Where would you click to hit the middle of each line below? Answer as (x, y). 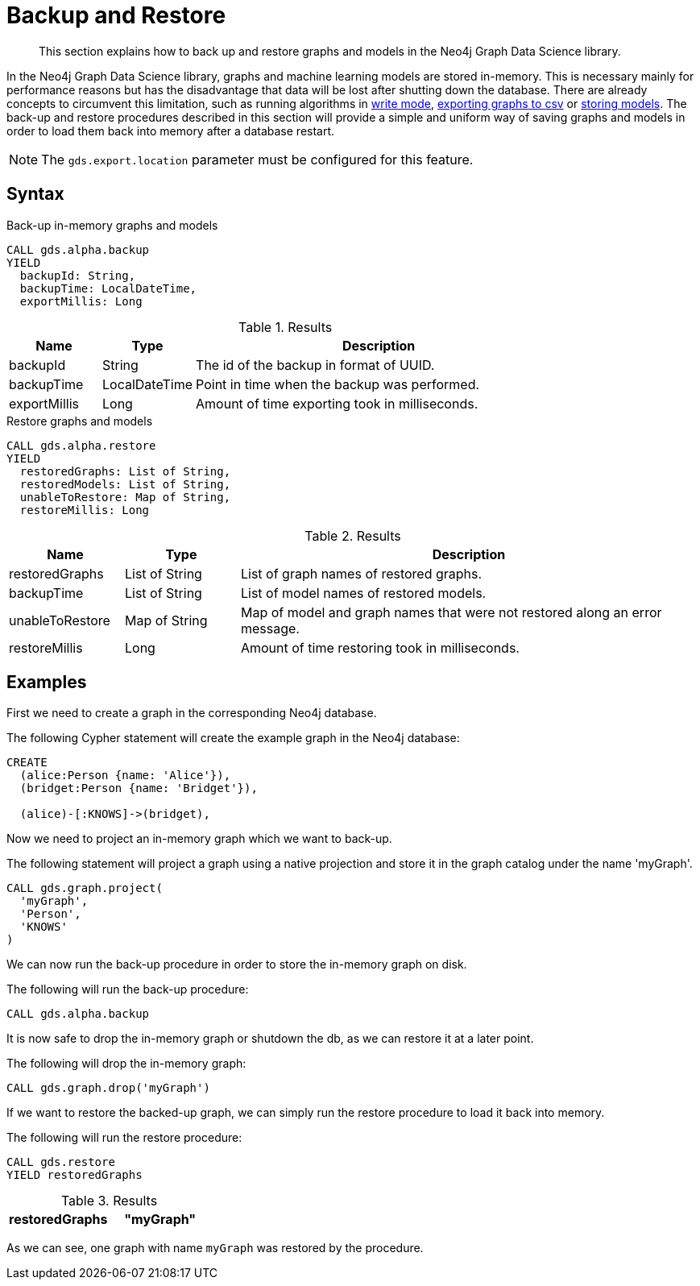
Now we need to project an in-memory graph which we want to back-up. (199, 839)
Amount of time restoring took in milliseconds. (380, 647)
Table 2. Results (353, 535)
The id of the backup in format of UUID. (315, 365)
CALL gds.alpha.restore (81, 445)
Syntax (35, 194)
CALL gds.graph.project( (85, 888)
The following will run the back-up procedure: (128, 989)
